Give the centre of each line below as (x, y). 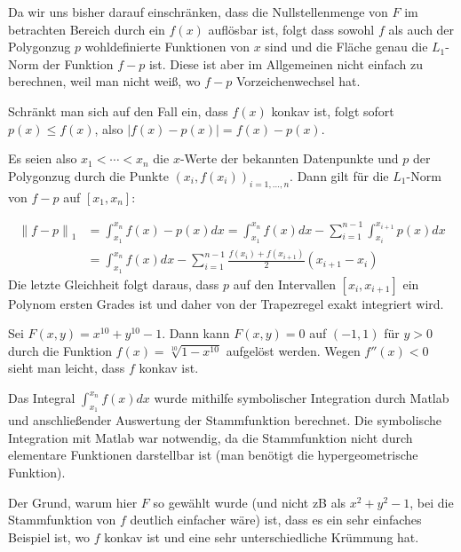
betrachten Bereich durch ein (87, 29)
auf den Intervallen (284, 284)
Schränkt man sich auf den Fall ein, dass (118, 110)
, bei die (432, 502)
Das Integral (42, 398)
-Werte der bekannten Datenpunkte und (289, 158)
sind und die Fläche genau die (346, 47)
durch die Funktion (60, 350)
